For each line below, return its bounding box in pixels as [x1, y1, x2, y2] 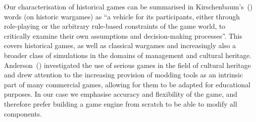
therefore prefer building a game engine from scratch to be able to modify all [4, 98, 237, 109]
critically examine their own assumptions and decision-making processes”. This [4, 30, 242, 41]
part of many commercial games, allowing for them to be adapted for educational [4, 79, 251, 89]
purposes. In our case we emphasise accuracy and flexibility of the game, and [4, 89, 238, 99]
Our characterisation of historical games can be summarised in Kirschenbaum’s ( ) [4, 1, 253, 11]
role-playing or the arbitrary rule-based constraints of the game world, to [4, 21, 226, 31]
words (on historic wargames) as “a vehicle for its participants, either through [4, 11, 240, 21]
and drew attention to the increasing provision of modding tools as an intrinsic [4, 69, 243, 80]
